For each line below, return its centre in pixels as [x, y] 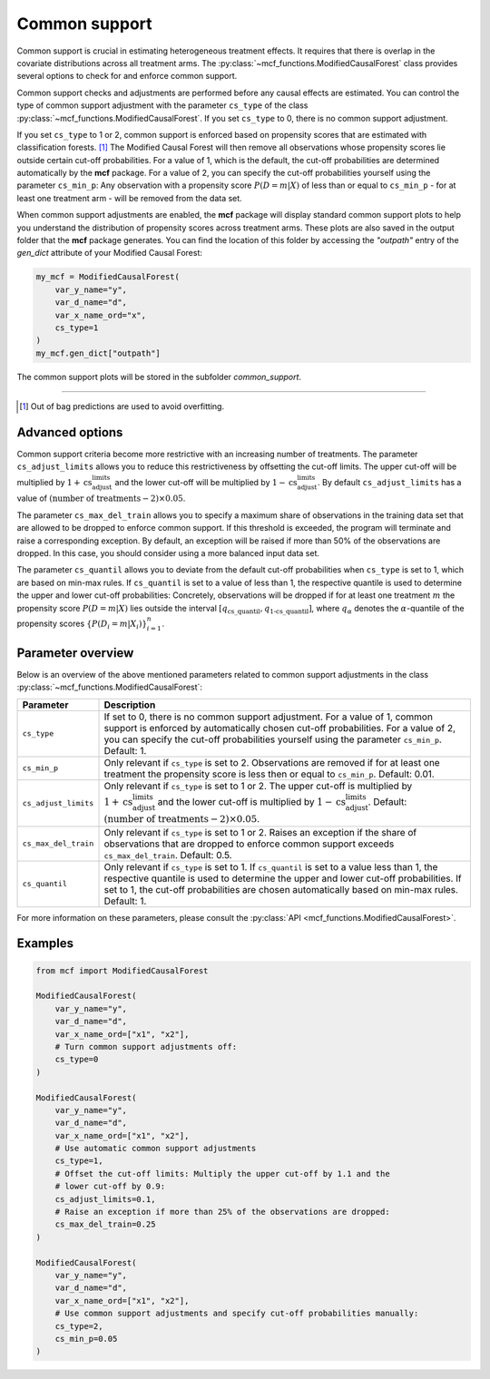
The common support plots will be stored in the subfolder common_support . [159, 377]
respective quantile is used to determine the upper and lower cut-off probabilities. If [283, 878]
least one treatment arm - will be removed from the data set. [129, 198]
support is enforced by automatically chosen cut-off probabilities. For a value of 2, [279, 728]
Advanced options [70, 432]
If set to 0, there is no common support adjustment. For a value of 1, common [268, 717]
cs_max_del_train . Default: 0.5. [168, 855]
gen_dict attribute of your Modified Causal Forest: [110, 253]
